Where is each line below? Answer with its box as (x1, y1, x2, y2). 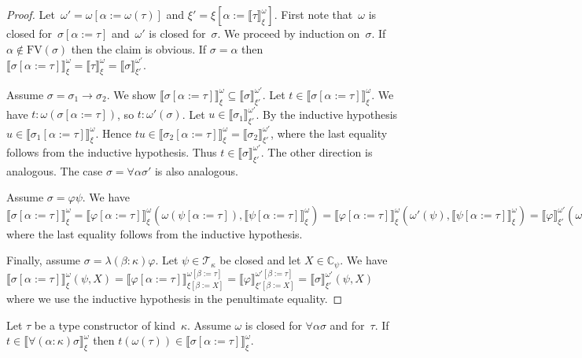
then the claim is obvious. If (71, 40, 207, 57)
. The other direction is (260, 143, 373, 160)
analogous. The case (6, 162, 103, 179)
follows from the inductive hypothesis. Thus (6, 143, 217, 160)
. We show (106, 86, 157, 102)
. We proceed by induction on (217, 25, 360, 41)
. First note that (274, 6, 353, 22)
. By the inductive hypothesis (256, 105, 398, 122)
